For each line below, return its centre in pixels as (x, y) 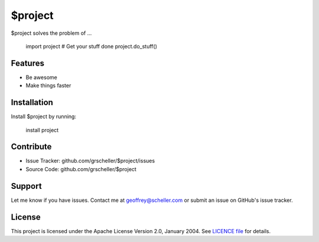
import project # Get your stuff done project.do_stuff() (92, 46)
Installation (32, 102)
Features (27, 63)
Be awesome (41, 77)
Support (26, 186)
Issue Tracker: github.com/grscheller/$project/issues (90, 161)
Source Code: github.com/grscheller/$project (81, 169)
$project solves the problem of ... (51, 33)
